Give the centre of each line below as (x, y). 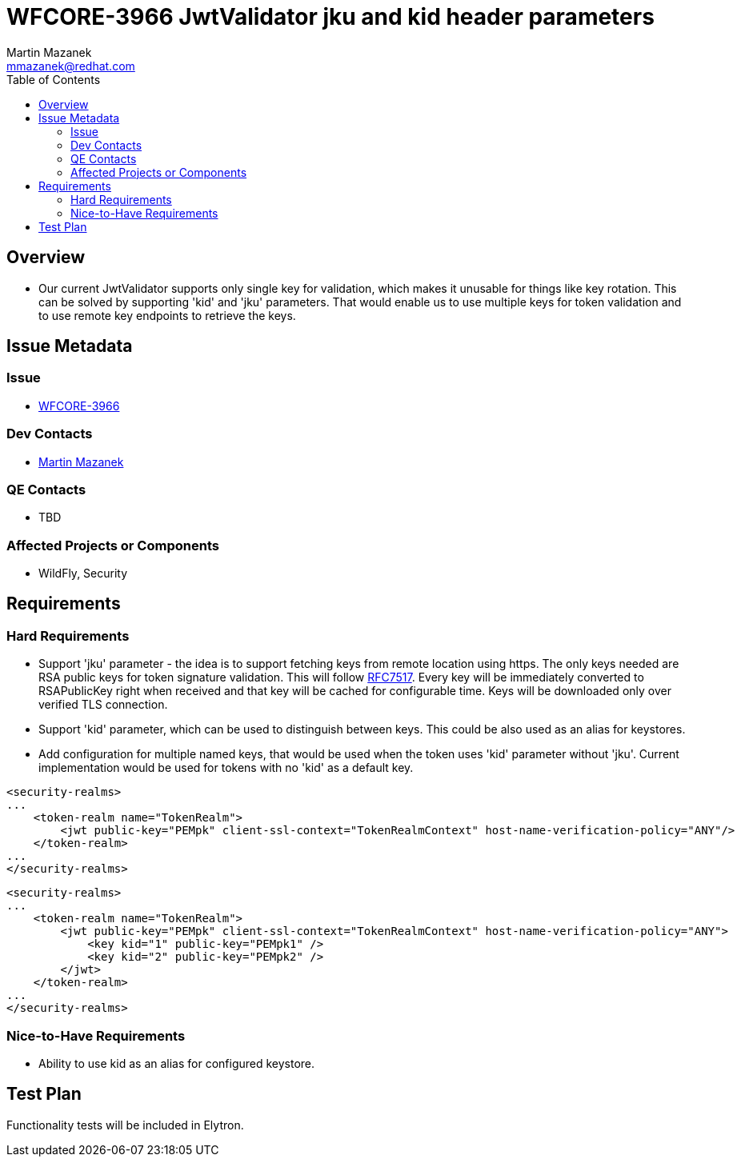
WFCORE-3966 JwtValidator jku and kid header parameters (330, 17)
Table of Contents (54, 79)
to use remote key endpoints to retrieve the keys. (167, 315)
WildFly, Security (83, 574)
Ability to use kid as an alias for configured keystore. (177, 1064)
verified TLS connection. (103, 705)
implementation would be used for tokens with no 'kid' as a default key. (226, 768)
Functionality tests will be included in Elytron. (125, 1125)
